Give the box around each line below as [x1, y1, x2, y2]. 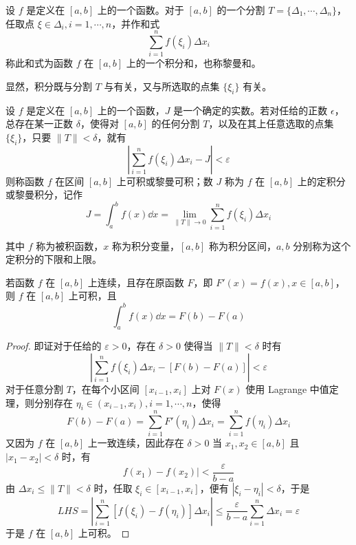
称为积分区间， [208, 238, 276, 253]
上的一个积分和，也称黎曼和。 [126, 56, 261, 70]
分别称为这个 [293, 238, 351, 253]
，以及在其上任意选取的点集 [208, 116, 334, 131]
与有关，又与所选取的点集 [104, 78, 220, 93]
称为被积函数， [36, 238, 104, 253]
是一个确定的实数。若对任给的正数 [173, 103, 328, 117]
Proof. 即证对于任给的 [5, 339, 102, 353]
